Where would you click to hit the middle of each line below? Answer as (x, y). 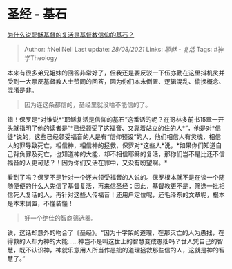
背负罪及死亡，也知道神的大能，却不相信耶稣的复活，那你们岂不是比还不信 (119, 154)
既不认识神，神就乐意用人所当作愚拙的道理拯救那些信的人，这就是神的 (119, 250)
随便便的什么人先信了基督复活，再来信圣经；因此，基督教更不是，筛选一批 (113, 186)
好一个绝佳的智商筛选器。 (60, 218)
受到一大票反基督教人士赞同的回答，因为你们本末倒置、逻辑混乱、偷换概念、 (116, 81)
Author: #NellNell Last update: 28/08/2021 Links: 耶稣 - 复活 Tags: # (121, 49)
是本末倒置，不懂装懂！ (40, 203)
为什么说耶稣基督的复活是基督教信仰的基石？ (71, 35)
